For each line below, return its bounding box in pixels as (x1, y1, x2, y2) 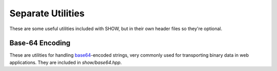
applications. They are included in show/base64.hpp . (9, 59, 122, 65)
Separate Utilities (9, 8, 85, 19)
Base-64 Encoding (9, 39, 71, 48)
